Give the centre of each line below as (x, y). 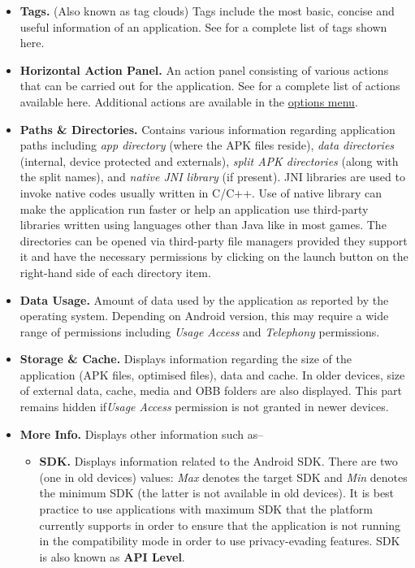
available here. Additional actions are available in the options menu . (189, 101)
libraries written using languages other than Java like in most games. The (203, 225)
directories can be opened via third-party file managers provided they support (214, 240)
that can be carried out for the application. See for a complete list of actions (210, 86)
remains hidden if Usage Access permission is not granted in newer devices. (204, 407)
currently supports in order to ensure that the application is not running (220, 525)
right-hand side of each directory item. (115, 272)
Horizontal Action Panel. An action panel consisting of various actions (204, 69)
